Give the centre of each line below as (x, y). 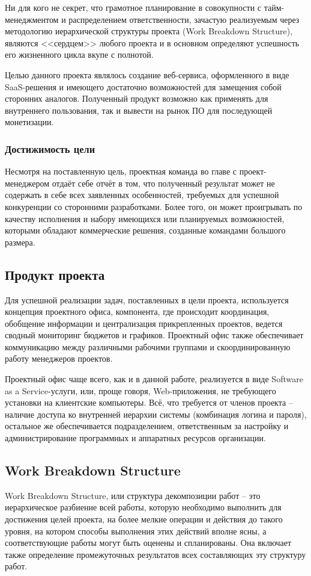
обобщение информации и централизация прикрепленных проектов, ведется (144, 323)
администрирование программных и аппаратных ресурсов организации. (135, 438)
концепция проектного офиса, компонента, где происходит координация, (137, 311)
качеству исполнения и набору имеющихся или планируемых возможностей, (145, 218)
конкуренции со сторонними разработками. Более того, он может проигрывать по (154, 206)
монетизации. (29, 122)
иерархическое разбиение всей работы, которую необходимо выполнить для (143, 507)
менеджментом (32, 19)
